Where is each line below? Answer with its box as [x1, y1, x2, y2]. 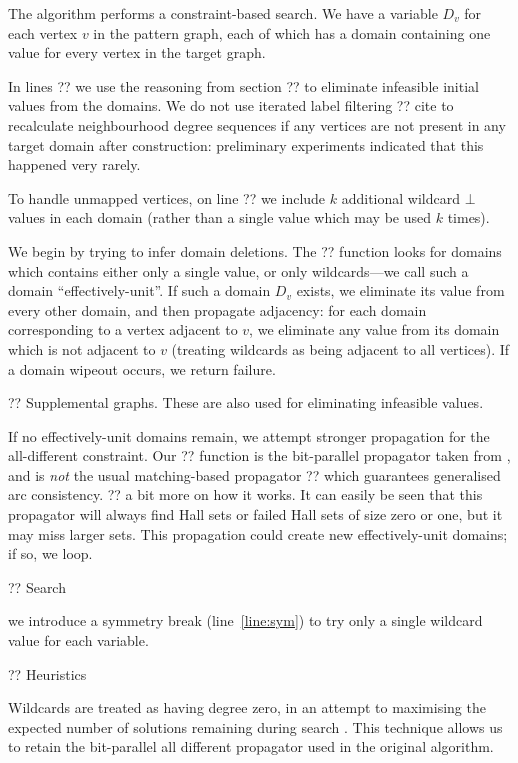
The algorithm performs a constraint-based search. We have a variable [8, 3, 438, 23]
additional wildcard [341, 187, 460, 208]
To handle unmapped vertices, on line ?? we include [8, 187, 326, 208]
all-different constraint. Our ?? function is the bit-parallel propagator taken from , [8, 445, 511, 466]
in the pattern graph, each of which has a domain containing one [93, 22, 491, 43]
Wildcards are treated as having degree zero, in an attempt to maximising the [8, 697, 486, 718]
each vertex [8, 22, 78, 43]
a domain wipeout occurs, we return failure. [8, 358, 276, 379]
